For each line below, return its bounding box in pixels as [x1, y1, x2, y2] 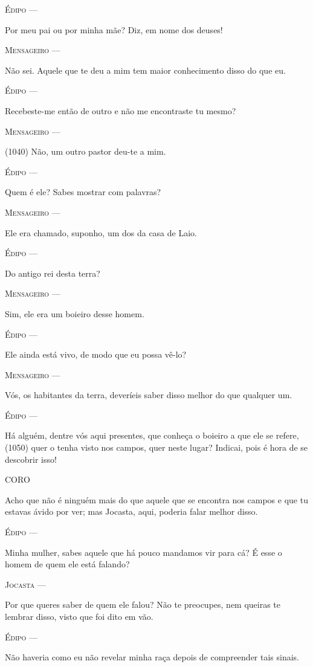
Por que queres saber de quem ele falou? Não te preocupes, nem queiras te [5, 598, 281, 611]
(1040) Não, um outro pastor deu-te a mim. [5, 145, 166, 158]
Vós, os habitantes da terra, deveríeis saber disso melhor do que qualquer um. [5, 388, 292, 401]
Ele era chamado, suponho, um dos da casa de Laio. [5, 226, 197, 239]
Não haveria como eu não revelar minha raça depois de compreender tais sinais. [5, 651, 300, 663]
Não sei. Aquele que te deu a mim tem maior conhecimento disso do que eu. [5, 63, 286, 76]
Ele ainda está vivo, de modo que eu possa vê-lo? [5, 348, 187, 361]
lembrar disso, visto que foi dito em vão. [5, 610, 153, 622]
